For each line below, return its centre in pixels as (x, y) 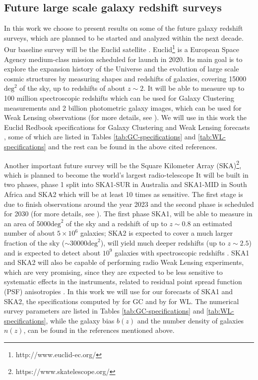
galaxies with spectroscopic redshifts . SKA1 (182, 252)
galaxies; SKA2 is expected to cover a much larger (156, 233)
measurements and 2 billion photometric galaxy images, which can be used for (123, 107)
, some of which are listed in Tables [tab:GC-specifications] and (100, 137)
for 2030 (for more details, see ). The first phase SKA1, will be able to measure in (128, 214)
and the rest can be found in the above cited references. (133, 146)
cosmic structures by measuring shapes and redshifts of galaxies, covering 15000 (125, 78)
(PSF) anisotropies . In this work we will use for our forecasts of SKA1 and (119, 291)
